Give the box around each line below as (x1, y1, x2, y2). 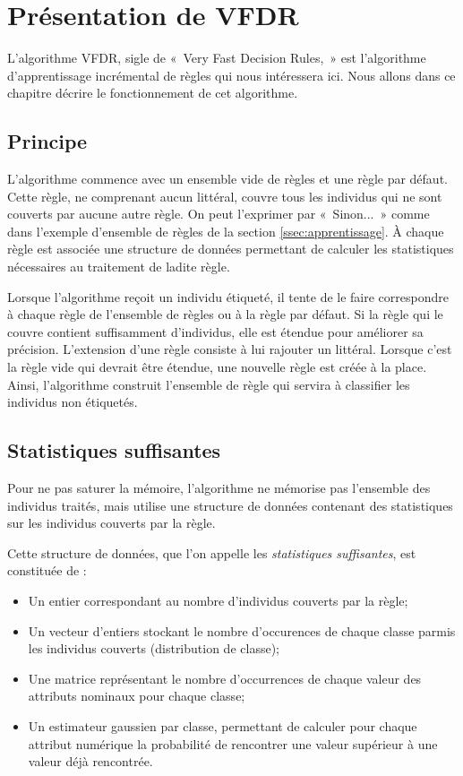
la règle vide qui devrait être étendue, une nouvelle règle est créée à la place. (7, 358, 427, 376)
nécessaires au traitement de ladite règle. (7, 257, 230, 276)
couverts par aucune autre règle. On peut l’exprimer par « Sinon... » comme (7, 204, 430, 223)
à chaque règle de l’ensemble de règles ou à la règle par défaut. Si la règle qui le (7, 305, 443, 323)
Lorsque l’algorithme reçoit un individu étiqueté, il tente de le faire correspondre (7, 287, 449, 306)
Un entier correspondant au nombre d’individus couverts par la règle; (28, 591, 408, 609)
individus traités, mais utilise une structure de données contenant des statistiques (7, 496, 453, 514)
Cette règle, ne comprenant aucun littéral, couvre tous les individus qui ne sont (7, 186, 442, 205)
